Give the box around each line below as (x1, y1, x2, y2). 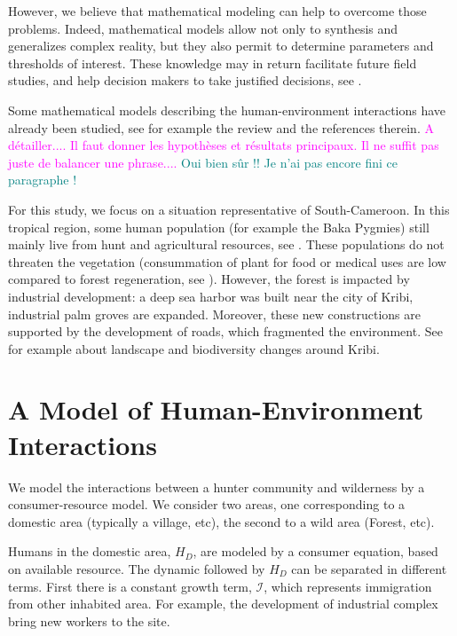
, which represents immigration (264, 577, 432, 595)
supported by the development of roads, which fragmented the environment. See (8, 322, 443, 341)
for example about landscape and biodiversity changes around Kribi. (8, 339, 380, 357)
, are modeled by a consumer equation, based (193, 542, 438, 561)
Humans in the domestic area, (8, 542, 171, 561)
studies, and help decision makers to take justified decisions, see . (8, 71, 362, 90)
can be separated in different (291, 559, 447, 577)
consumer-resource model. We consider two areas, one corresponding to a (8, 495, 406, 514)
